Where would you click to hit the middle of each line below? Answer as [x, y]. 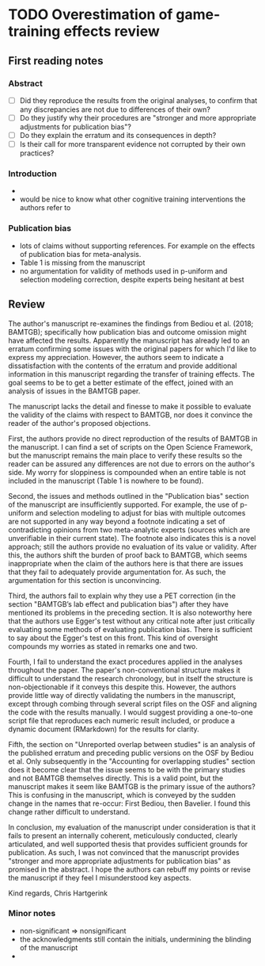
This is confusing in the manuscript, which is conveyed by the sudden [122, 795]
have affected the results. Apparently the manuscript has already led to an [129, 340]
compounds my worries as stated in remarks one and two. [103, 646]
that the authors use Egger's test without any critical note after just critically [132, 621]
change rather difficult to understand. [69, 811]
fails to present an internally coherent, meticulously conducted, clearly [123, 835]
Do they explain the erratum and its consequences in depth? [118, 135]
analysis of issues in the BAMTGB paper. [74, 391]
